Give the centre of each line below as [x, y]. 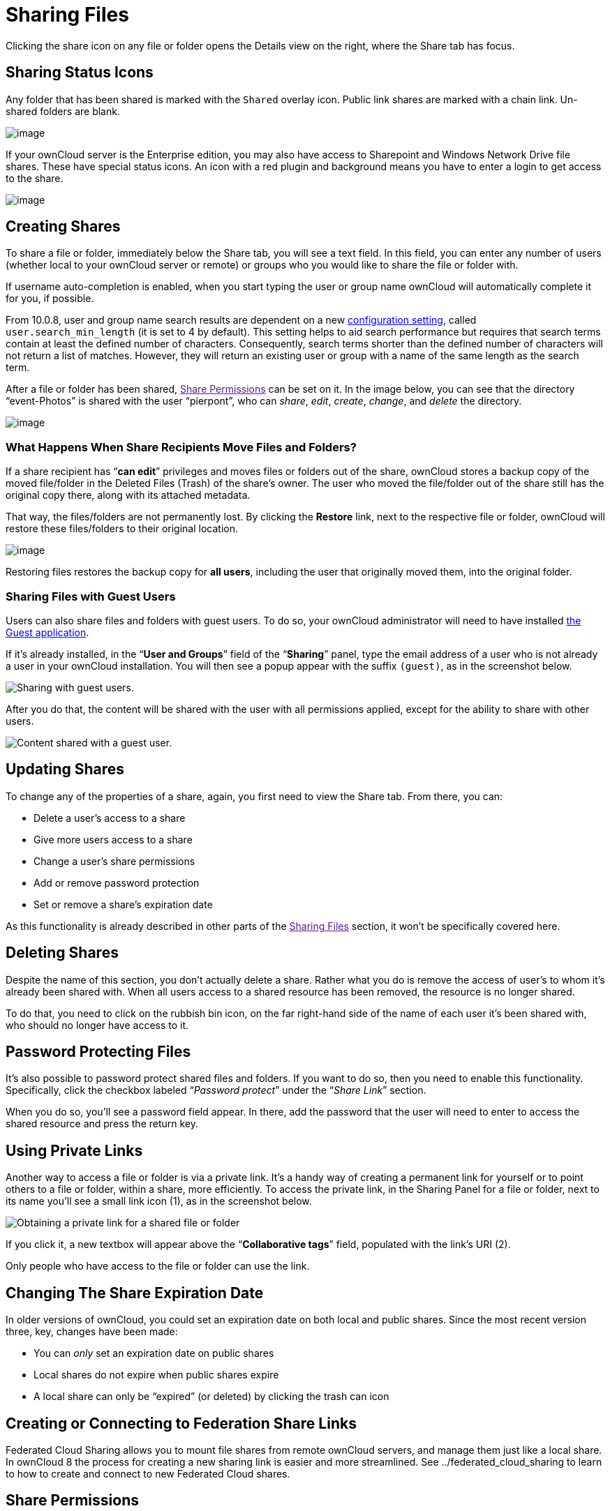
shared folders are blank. [63, 111]
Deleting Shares [62, 953]
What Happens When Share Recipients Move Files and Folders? [181, 447]
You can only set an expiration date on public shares [154, 1353]
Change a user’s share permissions [114, 861]
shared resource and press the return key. [102, 1124]
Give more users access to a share [113, 839]
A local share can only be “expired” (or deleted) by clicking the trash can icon [211, 1397]
